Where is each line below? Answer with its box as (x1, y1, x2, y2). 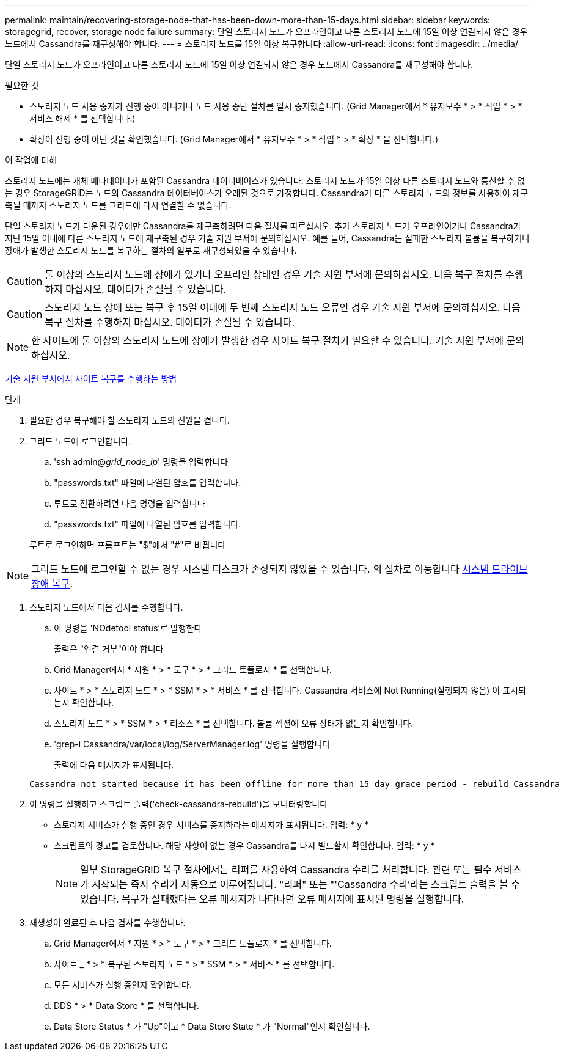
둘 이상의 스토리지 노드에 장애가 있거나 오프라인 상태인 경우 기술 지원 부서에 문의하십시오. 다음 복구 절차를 (45, 268, 503, 280)
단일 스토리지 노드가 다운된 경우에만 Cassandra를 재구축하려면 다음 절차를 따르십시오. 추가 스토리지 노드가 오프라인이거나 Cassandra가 (5, 221, 521, 231)
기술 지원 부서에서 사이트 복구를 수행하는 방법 (5, 373, 177, 384)
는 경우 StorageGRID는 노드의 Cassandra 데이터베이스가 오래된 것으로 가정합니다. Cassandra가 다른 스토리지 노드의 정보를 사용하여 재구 (5, 188, 529, 198)
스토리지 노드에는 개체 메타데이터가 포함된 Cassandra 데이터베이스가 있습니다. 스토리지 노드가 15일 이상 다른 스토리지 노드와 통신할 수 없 (5, 175, 526, 186)
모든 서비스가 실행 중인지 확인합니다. (54, 980, 192, 990)
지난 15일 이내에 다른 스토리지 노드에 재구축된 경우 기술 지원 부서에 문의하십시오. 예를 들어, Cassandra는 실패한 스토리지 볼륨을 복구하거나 (5, 233, 530, 243)
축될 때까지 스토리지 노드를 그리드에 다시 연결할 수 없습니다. (5, 200, 232, 210)
